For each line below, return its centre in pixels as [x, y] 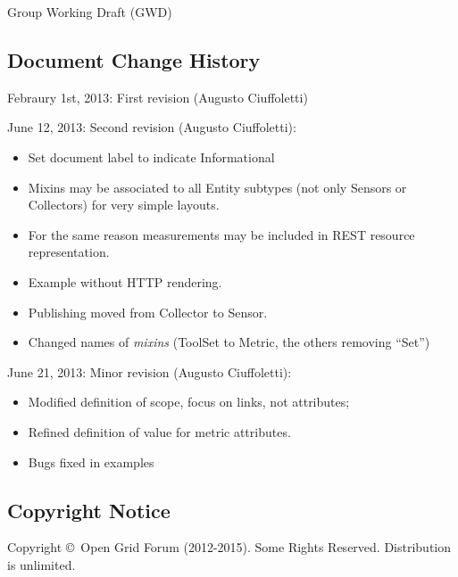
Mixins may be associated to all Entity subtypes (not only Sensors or [217, 187]
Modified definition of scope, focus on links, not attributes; [189, 402]
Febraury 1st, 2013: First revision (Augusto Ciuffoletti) [158, 97]
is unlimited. [42, 564]
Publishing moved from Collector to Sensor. [148, 312]
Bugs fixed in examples [91, 462]
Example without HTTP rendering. [125, 281]
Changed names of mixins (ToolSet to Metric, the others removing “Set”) [229, 342]
